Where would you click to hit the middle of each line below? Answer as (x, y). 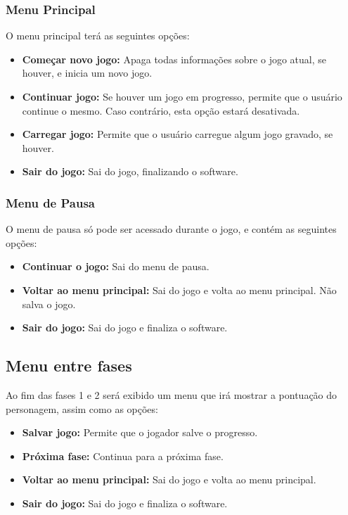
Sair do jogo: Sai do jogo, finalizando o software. (130, 171)
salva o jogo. (49, 304)
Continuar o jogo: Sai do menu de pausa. (116, 266)
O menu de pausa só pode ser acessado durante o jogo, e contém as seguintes (171, 229)
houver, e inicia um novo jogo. (87, 73)
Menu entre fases (69, 365)
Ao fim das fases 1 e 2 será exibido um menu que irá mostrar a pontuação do (172, 394)
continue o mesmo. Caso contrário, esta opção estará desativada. (161, 110)
